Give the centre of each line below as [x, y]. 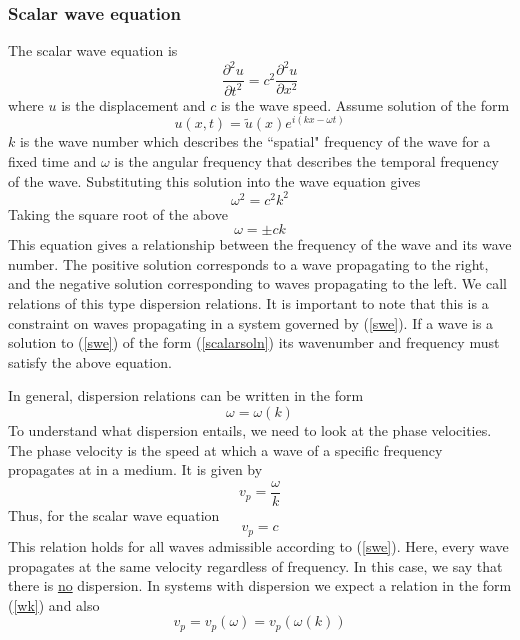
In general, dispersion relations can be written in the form [186, 395]
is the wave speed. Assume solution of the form [365, 104]
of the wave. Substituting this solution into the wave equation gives [214, 180]
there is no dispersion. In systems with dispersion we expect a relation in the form [260, 585]
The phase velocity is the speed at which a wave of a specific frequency [225, 449]
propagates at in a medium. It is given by [135, 469]
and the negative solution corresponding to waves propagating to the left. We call [257, 283]
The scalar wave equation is [93, 50]
